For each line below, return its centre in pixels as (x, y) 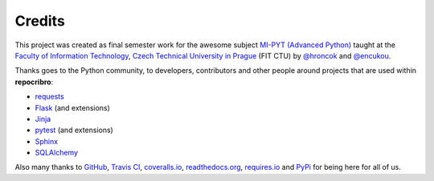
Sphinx (47, 141)
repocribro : (34, 82)
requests (49, 97)
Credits (40, 21)
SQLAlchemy (57, 153)
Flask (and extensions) (72, 107)
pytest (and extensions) (74, 130)
